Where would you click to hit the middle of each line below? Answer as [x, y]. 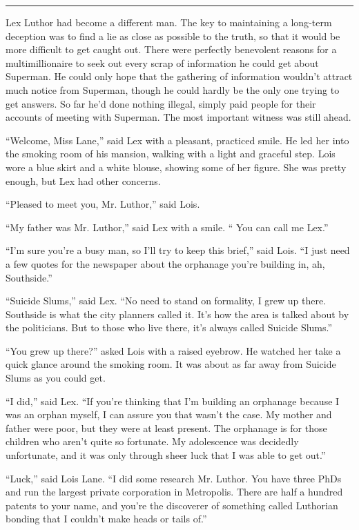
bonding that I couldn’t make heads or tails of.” [106, 519]
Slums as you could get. [56, 378]
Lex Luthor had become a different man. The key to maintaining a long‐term [169, 22]
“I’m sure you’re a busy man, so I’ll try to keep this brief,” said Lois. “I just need [178, 250]
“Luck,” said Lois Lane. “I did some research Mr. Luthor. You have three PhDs [174, 478]
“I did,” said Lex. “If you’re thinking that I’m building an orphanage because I [173, 401]
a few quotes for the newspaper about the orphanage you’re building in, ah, [165, 263]
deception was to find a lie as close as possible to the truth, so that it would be [173, 36]
